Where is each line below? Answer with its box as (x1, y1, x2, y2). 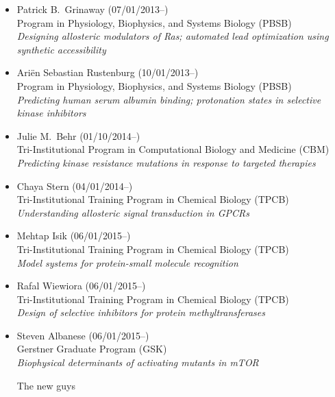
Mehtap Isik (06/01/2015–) (16, 228, 131, 243)
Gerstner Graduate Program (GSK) (16, 341, 167, 356)
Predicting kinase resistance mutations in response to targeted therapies (16, 155, 316, 169)
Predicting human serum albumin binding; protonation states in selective (16, 92, 321, 106)
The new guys (16, 378, 76, 392)
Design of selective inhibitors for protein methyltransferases (16, 305, 265, 320)
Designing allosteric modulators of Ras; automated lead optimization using (16, 29, 329, 43)
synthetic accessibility (16, 42, 106, 56)
